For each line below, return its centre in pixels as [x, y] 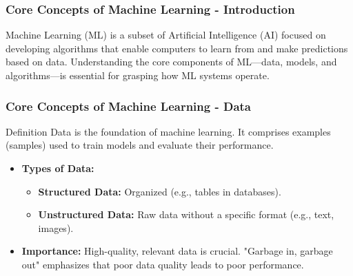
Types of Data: [58, 168]
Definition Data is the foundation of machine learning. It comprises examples [168, 131]
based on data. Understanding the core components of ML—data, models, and [171, 62]
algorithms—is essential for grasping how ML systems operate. [138, 75]
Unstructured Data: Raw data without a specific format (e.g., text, [186, 214]
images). [56, 227]
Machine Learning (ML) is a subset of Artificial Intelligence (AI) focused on [166, 35]
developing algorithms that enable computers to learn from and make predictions [177, 48]
